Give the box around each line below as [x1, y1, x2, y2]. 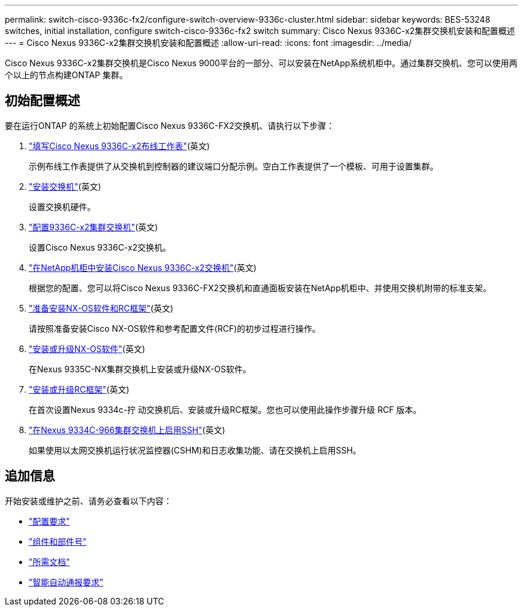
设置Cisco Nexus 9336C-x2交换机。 [29, 242, 171, 252]
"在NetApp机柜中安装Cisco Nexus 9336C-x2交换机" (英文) [29, 262, 257, 273]
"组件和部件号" [29, 536, 87, 547]
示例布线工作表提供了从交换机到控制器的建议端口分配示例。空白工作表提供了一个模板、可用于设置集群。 [29, 161, 438, 171]
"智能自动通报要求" [29, 576, 104, 587]
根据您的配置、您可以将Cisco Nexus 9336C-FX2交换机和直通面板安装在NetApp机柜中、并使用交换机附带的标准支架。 [29, 282, 491, 293]
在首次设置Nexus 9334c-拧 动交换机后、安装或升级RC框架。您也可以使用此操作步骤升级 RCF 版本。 [29, 404, 422, 415]
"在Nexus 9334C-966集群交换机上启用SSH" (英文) [29, 424, 226, 435]
